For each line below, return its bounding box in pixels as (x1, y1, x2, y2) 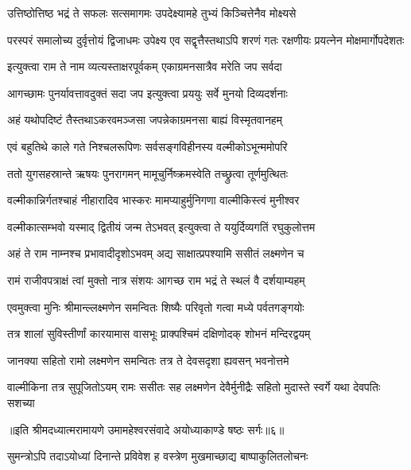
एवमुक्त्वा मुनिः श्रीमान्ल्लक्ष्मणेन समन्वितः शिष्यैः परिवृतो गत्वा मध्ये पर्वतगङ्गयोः (7, 298, 304, 315)
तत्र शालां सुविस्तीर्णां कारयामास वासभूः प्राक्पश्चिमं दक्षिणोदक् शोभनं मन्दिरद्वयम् (7, 325, 311, 342)
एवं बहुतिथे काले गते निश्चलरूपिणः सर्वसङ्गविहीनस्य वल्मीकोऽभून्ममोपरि (7, 138, 288, 154)
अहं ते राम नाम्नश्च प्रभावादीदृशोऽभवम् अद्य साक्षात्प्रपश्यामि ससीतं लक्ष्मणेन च (7, 245, 304, 262)
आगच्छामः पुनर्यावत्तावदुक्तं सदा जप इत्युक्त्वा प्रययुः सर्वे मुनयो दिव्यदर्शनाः (7, 84, 288, 101)
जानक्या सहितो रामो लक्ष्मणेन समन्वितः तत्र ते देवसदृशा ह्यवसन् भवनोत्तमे (7, 352, 289, 368)
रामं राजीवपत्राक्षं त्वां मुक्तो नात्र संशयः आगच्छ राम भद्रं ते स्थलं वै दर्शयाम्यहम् (7, 271, 305, 288)
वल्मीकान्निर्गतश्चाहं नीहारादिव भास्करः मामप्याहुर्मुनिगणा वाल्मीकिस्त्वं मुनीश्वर (7, 192, 300, 208)
